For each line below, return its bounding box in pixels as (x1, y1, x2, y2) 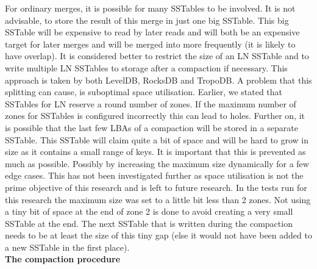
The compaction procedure (5, 253, 121, 265)
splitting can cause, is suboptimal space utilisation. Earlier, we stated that (5, 85, 283, 98)
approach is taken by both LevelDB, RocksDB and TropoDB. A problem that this (5, 73, 312, 86)
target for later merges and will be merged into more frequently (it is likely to (5, 37, 296, 50)
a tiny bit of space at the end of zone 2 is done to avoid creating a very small (5, 205, 293, 218)
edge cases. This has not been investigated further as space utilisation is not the (5, 169, 304, 182)
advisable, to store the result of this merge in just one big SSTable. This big (5, 13, 289, 26)
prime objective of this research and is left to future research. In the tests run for (5, 181, 307, 193)
